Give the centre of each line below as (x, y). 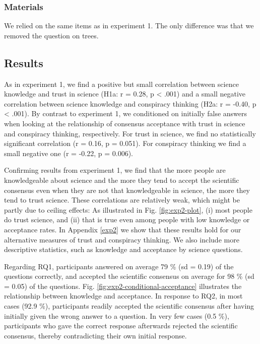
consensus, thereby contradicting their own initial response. (95, 335)
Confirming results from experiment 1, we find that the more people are (115, 170)
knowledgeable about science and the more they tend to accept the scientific (122, 180)
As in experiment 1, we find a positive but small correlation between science (121, 84)
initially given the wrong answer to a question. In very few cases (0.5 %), (117, 315)
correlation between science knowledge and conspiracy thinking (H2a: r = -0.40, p (130, 103)
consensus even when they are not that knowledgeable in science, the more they (127, 190)
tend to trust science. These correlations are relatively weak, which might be (122, 200)
